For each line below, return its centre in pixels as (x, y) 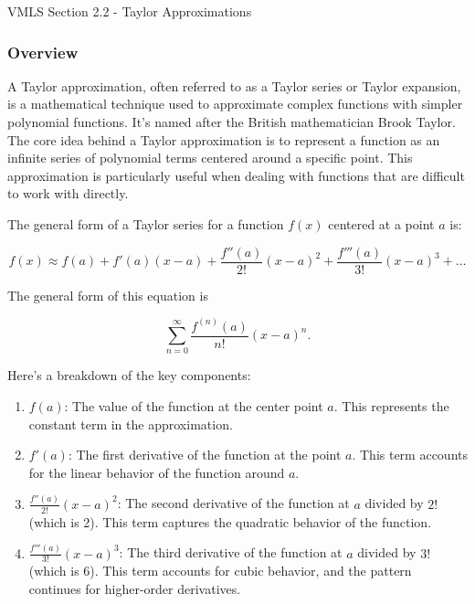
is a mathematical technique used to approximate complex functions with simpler (235, 104)
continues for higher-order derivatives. (135, 589)
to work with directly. (68, 193)
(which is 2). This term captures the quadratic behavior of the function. (230, 521)
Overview (43, 52)
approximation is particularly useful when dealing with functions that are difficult (236, 175)
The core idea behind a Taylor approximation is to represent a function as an (224, 139)
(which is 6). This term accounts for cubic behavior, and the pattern (220, 571)
